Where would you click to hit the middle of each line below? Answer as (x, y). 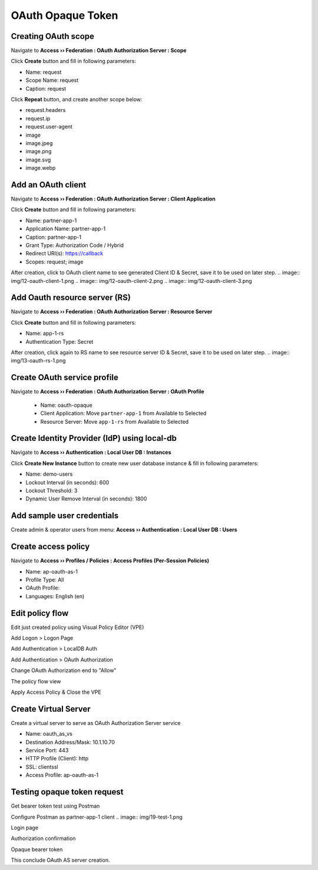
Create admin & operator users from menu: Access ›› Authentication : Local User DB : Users (124, 530)
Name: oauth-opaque (66, 405)
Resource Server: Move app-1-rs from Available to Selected (115, 421)
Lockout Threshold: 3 (52, 490)
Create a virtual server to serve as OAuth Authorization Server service (96, 723)
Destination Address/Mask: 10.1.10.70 (70, 742)
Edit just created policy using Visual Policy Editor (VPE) (77, 627)
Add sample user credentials (65, 516)
